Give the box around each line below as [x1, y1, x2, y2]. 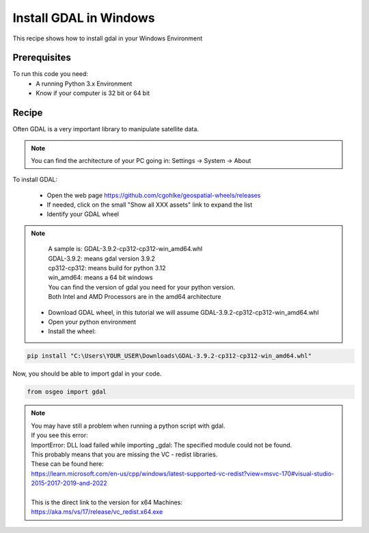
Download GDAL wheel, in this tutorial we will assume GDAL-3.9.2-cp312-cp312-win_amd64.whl [48, 308, 319, 316]
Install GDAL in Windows [12, 10, 155, 25]
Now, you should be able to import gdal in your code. [12, 369, 162, 378]
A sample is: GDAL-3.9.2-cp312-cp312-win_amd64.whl [48, 245, 203, 253]
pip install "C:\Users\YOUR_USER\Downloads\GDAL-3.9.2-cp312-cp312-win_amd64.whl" [27, 352, 312, 360]
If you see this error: [31, 431, 88, 439]
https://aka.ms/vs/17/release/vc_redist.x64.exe [31, 508, 163, 516]
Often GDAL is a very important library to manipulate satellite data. [12, 125, 200, 133]
